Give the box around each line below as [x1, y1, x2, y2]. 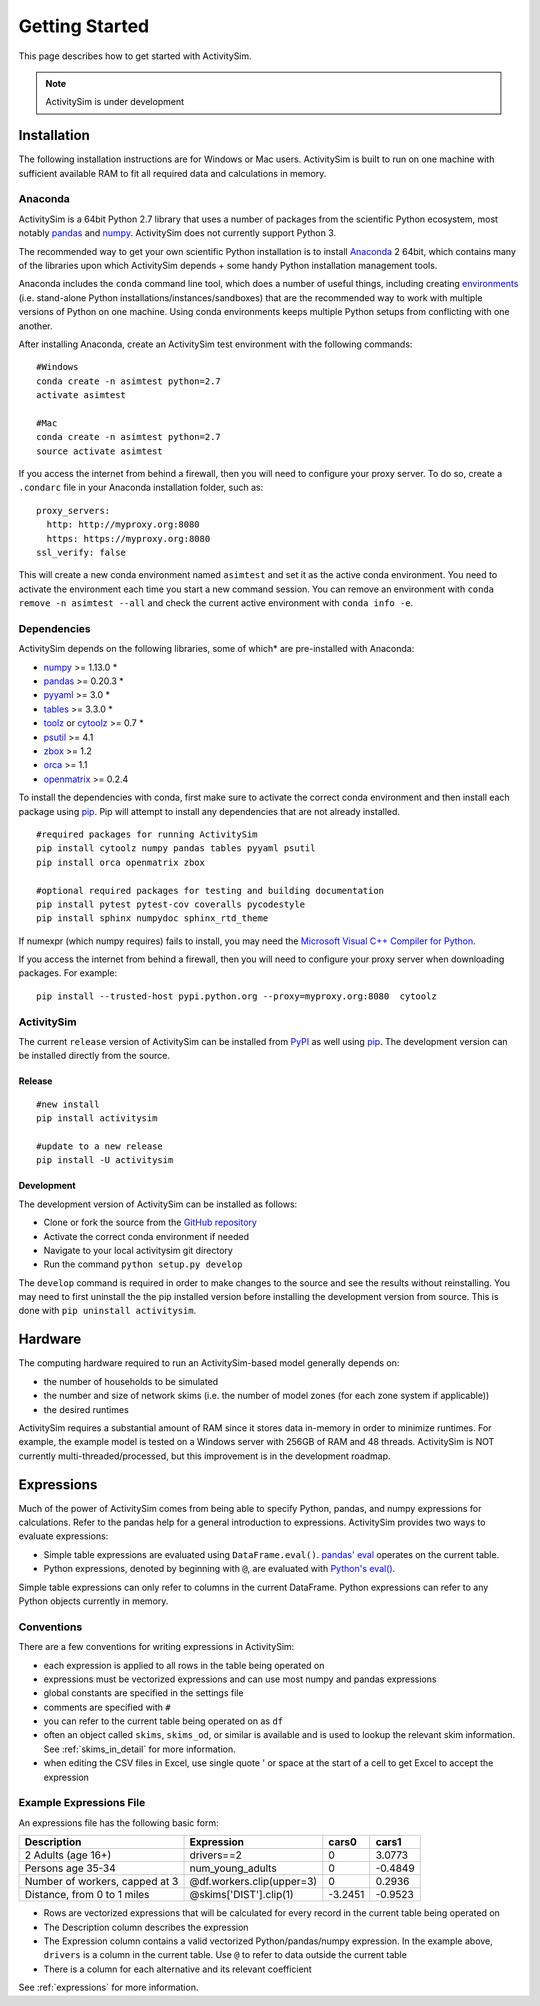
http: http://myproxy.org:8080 [46, 519, 200, 530]
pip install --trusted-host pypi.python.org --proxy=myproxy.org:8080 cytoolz [36, 990, 437, 1002]
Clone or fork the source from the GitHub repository [43, 1216, 257, 1229]
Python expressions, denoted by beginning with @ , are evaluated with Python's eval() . [43, 1563, 396, 1575]
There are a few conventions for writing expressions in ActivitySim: [18, 1641, 295, 1653]
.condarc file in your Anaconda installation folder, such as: [18, 481, 264, 494]
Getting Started [18, 15, 150, 37]
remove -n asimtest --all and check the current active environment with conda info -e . [18, 597, 414, 609]
